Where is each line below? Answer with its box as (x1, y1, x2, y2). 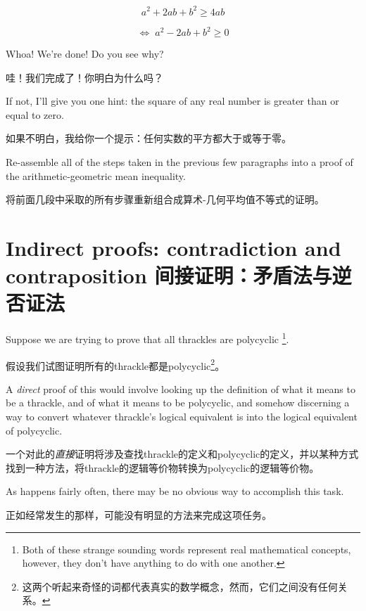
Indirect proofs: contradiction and (6, 233, 341, 262)
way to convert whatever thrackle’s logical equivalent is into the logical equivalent (6, 409, 358, 423)
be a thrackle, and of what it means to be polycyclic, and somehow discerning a (6, 395, 350, 410)
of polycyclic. (6, 423, 63, 437)
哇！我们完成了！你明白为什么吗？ (6, 70, 163, 84)
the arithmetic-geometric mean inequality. (6, 168, 186, 183)
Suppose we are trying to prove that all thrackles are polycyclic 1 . (6, 330, 289, 346)
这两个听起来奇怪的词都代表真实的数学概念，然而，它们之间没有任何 (22, 579, 338, 593)
